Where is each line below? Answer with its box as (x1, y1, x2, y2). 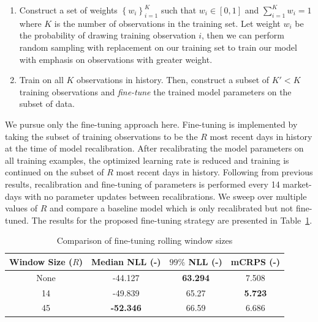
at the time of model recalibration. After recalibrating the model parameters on (5, 142, 304, 155)
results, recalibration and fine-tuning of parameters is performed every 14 (5, 177, 280, 190)
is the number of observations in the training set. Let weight (54, 16, 281, 29)
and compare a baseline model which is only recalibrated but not (49, 202, 293, 214)
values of (5, 202, 37, 214)
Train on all (19, 73, 64, 86)
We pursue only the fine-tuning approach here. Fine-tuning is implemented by (5, 117, 298, 130)
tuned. (5, 213, 29, 226)
